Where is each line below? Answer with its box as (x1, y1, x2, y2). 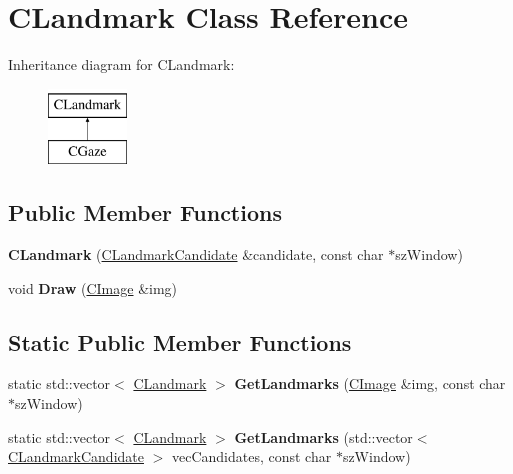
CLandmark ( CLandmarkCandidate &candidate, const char (8, 244, 384, 265)
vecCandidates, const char (171, 446, 332, 467)
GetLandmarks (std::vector (234, 426, 413, 447)
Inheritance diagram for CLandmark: (8, 54, 235, 75)
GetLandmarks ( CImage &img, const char (234, 373, 506, 394)
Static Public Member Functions (8, 326, 352, 357)
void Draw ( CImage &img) (8, 277, 178, 298)
